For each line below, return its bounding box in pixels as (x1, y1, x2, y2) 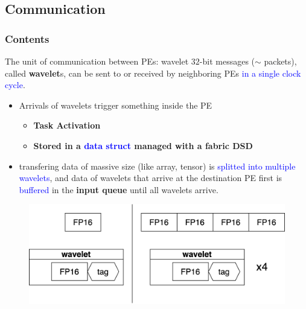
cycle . (5, 78, 25, 91)
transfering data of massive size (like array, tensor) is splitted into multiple (19, 159, 296, 172)
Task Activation (33, 119, 101, 132)
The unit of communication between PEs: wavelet (5, 55, 189, 67)
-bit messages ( (199, 55, 255, 67)
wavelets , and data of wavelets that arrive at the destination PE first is (19, 171, 282, 184)
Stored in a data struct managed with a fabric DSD (33, 139, 253, 151)
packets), (264, 55, 297, 67)
